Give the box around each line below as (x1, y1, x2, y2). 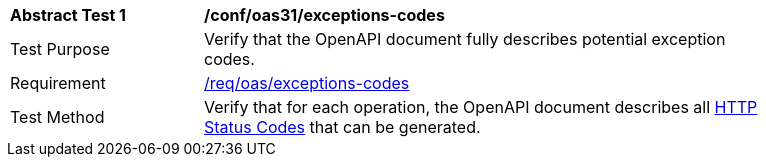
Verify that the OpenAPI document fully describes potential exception (204, 29, 726, 49)
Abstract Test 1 (10, 5, 126, 25)
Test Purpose (10, 39, 110, 59)
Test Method (10, 107, 105, 127)
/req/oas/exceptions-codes (204, 73, 410, 93)
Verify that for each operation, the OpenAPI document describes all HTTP (204, 97, 758, 117)
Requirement (10, 73, 106, 93)
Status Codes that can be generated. (204, 117, 481, 137)
